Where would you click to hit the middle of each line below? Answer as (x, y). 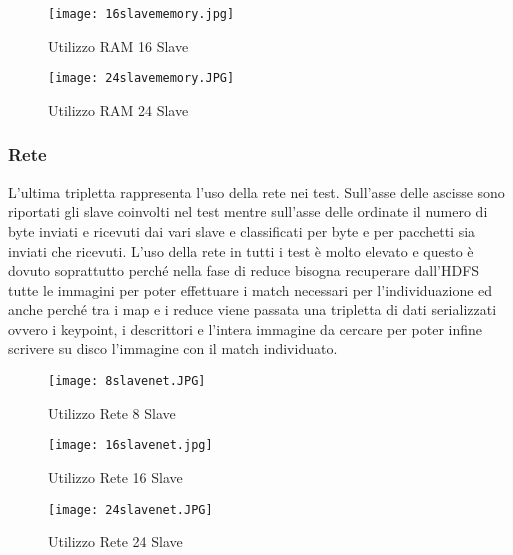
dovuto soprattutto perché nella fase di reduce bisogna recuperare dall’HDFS (244, 270)
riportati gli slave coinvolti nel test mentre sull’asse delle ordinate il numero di (248, 211)
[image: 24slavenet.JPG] (130, 509)
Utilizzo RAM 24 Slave (118, 109)
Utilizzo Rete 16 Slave (115, 476)
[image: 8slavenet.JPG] (127, 381)
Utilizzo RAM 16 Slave (118, 45)
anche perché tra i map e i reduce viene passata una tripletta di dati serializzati (252, 309)
